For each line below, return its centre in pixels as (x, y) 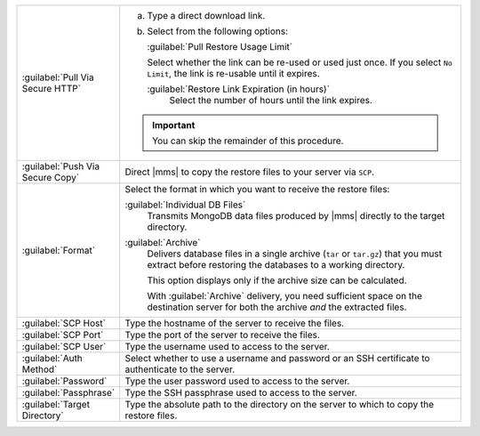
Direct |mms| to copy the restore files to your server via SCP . (250, 172)
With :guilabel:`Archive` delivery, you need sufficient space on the (284, 296)
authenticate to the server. (180, 369)
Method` (40, 369)
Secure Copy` (51, 178)
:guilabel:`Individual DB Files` (185, 205)
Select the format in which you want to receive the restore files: (257, 189)
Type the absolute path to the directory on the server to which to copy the (280, 404)
